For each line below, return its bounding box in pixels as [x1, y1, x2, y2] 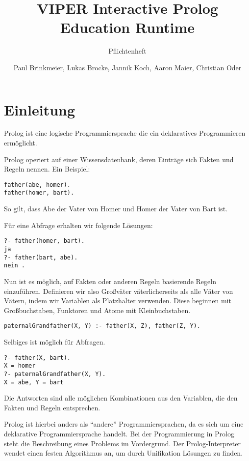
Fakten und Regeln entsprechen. [4, 402, 100, 412]
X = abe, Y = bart [4, 378, 64, 386]
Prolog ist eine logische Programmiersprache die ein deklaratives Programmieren [4, 128, 246, 138]
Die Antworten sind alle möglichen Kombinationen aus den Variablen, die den [4, 393, 238, 403]
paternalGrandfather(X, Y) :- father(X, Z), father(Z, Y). [4, 322, 200, 330]
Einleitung [4, 99, 75, 119]
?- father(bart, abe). [4, 254, 78, 261]
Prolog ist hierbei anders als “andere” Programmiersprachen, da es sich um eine [4, 419, 244, 429]
